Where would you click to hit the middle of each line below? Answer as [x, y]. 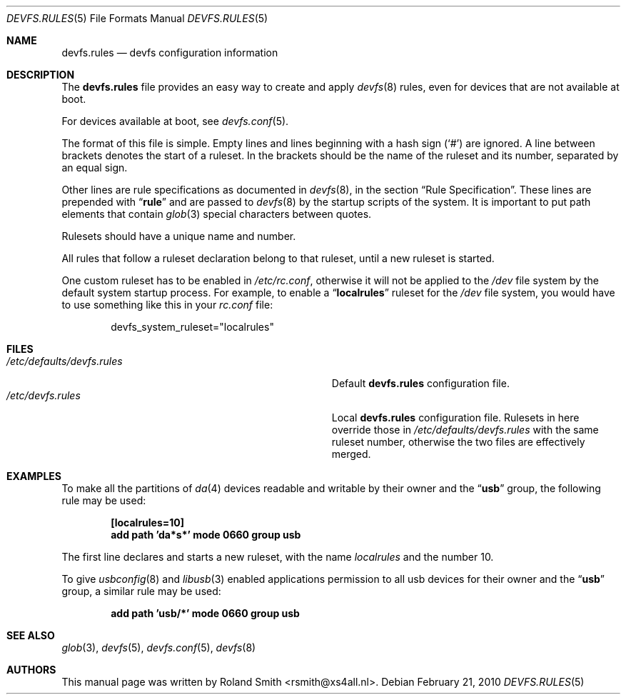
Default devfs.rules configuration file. [420, 383]
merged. [351, 454]
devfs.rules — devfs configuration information [170, 52]
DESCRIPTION [41, 75]
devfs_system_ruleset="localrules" [192, 327]
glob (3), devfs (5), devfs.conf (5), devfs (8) [159, 647]
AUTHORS [31, 670]
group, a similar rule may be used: [141, 591]
